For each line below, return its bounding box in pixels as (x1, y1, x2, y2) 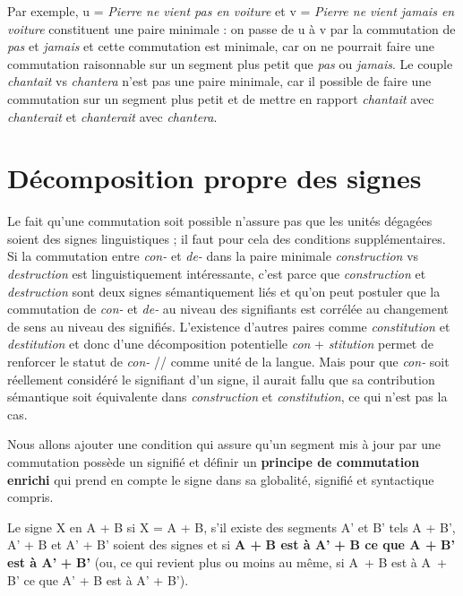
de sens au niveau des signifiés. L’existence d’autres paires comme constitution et (7, 316, 450, 335)
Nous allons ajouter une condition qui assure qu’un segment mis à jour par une (7, 435, 442, 453)
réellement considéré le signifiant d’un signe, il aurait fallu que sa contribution (7, 369, 435, 388)
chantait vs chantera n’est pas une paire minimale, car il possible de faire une (7, 72, 432, 91)
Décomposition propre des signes (7, 160, 422, 196)
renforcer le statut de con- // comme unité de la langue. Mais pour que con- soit (7, 352, 450, 371)
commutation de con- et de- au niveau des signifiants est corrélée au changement (7, 299, 449, 318)
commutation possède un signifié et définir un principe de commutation (7, 453, 420, 471)
